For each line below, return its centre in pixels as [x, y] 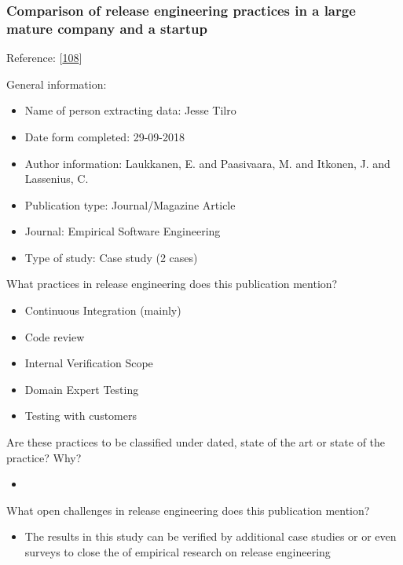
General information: [57, 84]
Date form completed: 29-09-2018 [105, 136]
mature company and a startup [107, 28]
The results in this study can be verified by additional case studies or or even [211, 536]
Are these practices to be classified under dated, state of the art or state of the [196, 442]
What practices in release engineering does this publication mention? [172, 284]
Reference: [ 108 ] [44, 58]
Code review [55, 336]
